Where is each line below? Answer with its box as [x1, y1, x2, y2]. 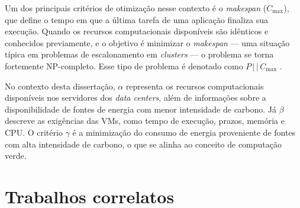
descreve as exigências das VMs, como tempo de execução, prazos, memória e [5, 114, 285, 127]
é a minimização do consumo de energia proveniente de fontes [72, 126, 296, 138]
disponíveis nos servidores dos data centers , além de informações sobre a [5, 91, 266, 104]
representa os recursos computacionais [125, 79, 264, 92]
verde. [5, 149, 27, 162]
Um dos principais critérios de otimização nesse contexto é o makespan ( [5, 2, 267, 14]
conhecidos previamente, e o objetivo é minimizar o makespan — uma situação [5, 36, 290, 49]
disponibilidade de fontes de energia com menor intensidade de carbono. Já [5, 103, 277, 115]
